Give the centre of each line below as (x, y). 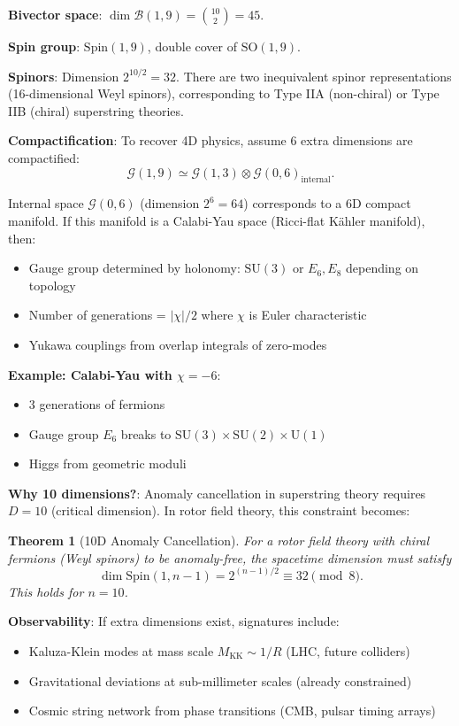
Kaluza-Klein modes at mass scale (121, 650)
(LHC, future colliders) (348, 650)
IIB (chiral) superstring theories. (96, 110)
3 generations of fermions (97, 404)
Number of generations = (97, 315)
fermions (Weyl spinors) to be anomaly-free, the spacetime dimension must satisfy (230, 557)
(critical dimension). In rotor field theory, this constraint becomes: (230, 510)
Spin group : (44, 46)
